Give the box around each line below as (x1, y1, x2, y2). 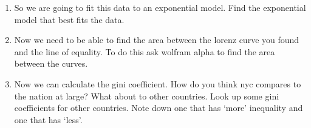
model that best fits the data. (14, 13, 125, 25)
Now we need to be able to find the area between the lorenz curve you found (14, 33, 299, 46)
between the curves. (14, 57, 88, 70)
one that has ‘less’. (14, 113, 83, 126)
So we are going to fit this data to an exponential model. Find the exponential (14, 1, 306, 13)
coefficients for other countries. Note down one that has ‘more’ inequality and (14, 101, 303, 114)
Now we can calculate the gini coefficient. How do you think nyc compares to (14, 77, 301, 90)
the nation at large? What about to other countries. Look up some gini (14, 89, 279, 102)
